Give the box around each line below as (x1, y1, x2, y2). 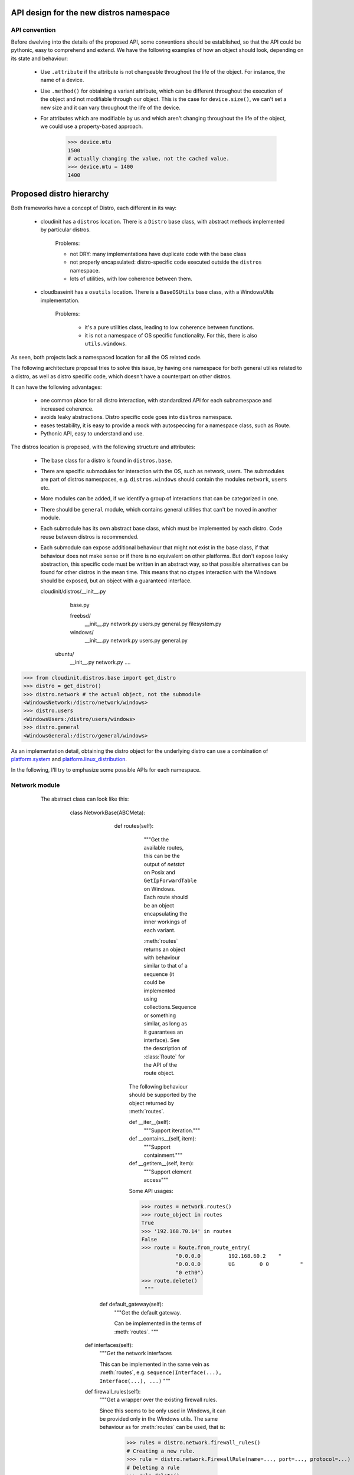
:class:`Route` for (143, 1053, 185, 1060)
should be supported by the (129, 1091, 196, 1099)
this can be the (143, 853, 180, 860)
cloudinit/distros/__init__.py (40, 588, 106, 595)
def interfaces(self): (84, 1341, 133, 1348)
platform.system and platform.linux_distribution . (11, 756, 127, 762)
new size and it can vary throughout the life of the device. (40, 104, 181, 111)
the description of (143, 1045, 187, 1052)
